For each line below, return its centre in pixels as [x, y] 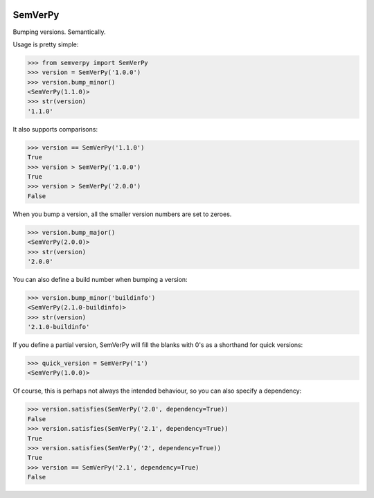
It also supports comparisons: [55, 129]
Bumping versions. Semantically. [59, 32]
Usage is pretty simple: [46, 44]
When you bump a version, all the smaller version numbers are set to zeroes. [122, 214]
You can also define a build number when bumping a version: [100, 279]
